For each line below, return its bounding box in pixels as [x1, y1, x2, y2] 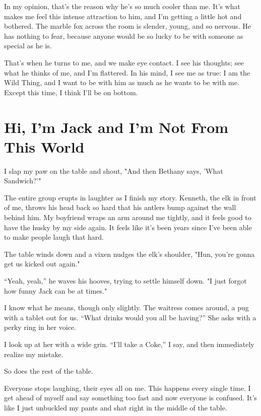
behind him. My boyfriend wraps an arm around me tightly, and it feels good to [4, 212, 251, 223]
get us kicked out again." [4, 258, 80, 269]
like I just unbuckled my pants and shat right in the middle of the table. [4, 402, 227, 412]
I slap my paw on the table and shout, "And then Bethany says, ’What [4, 165, 223, 176]
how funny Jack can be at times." [4, 285, 107, 296]
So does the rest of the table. [4, 366, 93, 376]
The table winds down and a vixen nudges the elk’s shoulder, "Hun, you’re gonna [4, 248, 255, 259]
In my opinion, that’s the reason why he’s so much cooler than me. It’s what [4, 1, 241, 11]
